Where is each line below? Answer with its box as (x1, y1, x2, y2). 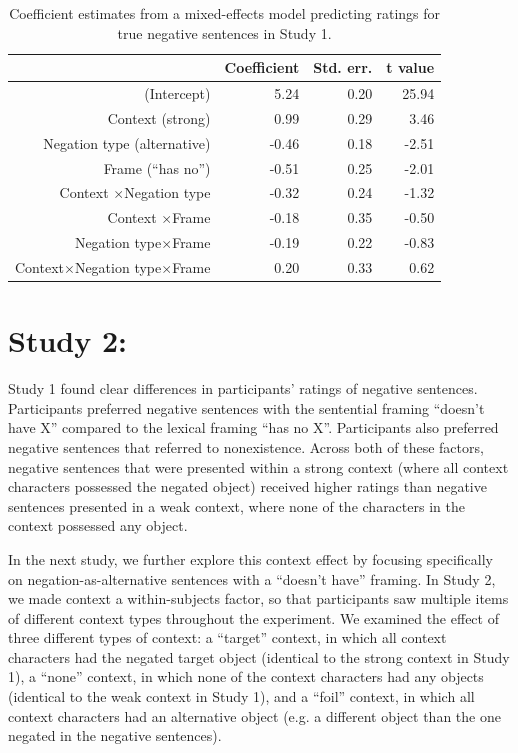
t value (386, 57, 435, 78)
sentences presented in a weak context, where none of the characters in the (8, 495, 465, 516)
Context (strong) (107, 107, 211, 128)
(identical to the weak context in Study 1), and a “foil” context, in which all (8, 686, 475, 707)
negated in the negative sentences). (8, 725, 222, 746)
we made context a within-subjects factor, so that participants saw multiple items (8, 588, 509, 609)
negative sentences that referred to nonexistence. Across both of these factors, (8, 436, 484, 457)
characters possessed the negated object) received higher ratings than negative (8, 476, 487, 497)
